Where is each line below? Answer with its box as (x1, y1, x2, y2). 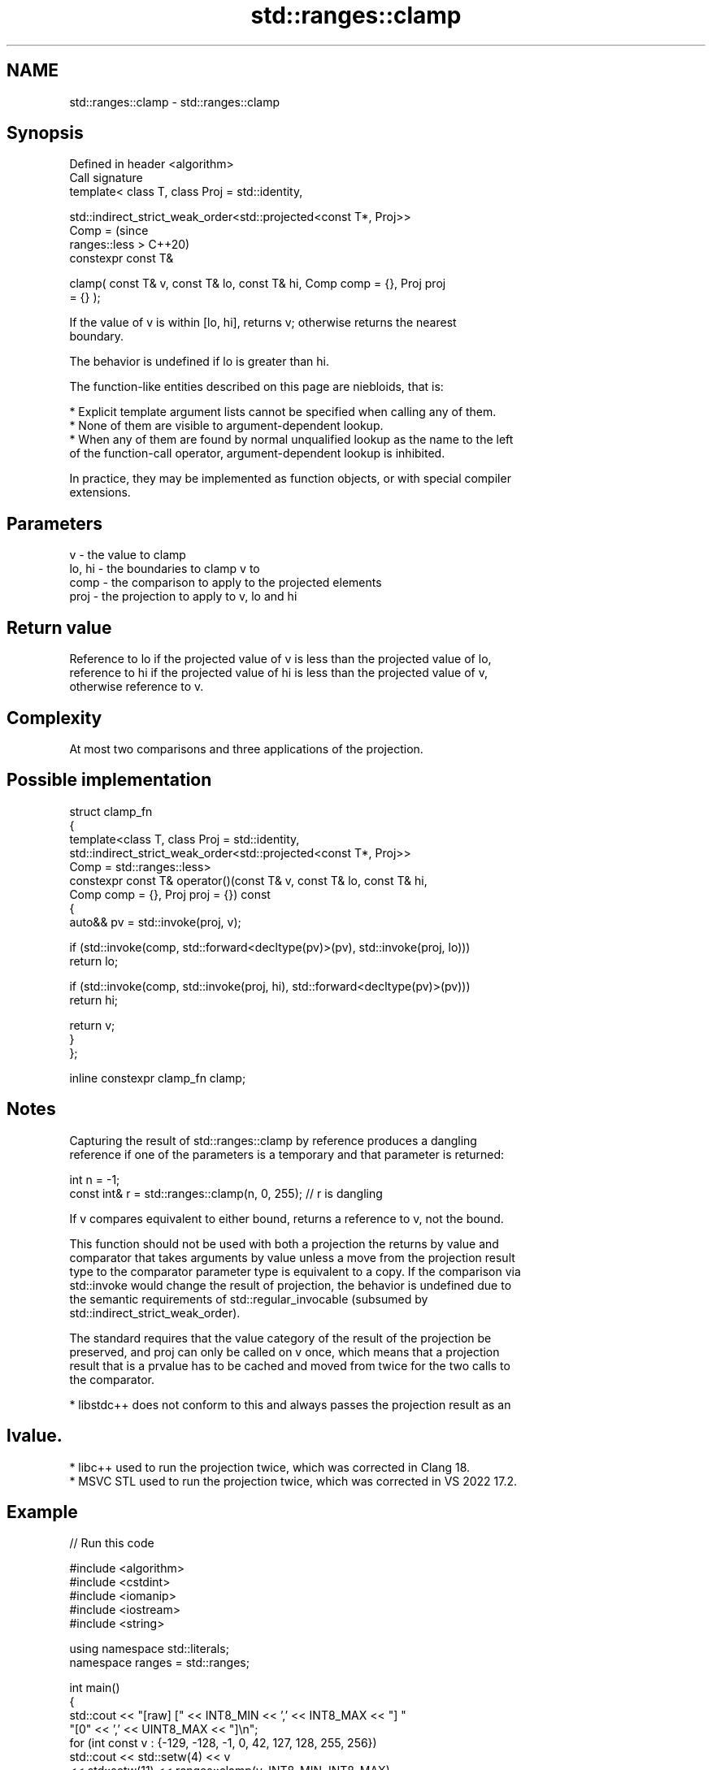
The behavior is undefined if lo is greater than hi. (69, 354, 330, 369)
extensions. (69, 485, 131, 500)
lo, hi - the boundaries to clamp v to (69, 562, 260, 576)
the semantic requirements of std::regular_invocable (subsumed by (69, 1291, 428, 1306)
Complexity (7, 707, 102, 728)
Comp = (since (69, 223, 149, 238)
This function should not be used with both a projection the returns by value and (69, 1236, 499, 1251)
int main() (69, 1681, 120, 1695)
